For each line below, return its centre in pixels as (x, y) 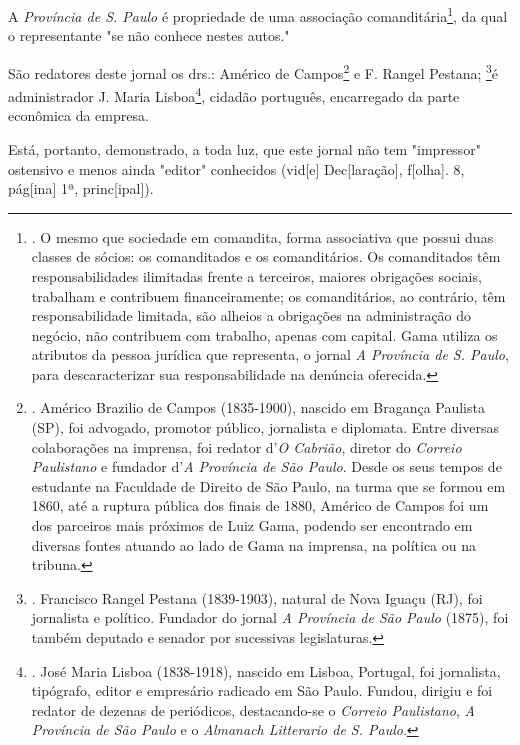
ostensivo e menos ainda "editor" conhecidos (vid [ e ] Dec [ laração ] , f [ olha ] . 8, (236, 168)
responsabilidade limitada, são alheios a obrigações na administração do (251, 315)
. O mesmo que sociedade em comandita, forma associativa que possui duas (262, 236)
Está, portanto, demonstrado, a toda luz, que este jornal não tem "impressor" (244, 148)
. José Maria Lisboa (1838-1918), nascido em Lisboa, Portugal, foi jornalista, (266, 670)
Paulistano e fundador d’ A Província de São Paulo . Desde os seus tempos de (266, 466)
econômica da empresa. (78, 115)
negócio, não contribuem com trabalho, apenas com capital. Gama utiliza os (264, 334)
